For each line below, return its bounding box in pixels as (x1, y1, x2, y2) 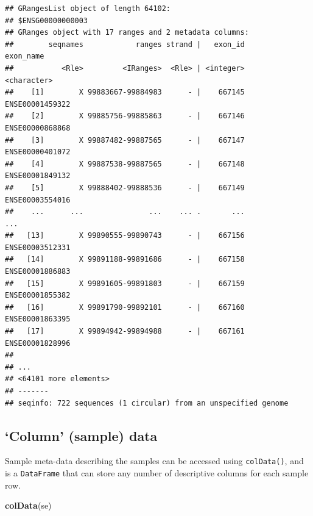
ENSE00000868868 (5, 123, 71, 132)
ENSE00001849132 (5, 171, 71, 181)
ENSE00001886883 (5, 267, 71, 276)
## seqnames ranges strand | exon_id (5, 40, 245, 49)
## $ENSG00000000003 (5, 16, 88, 25)
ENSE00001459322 (5, 99, 71, 109)
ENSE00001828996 (5, 339, 71, 348)
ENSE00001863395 (5, 315, 71, 324)
